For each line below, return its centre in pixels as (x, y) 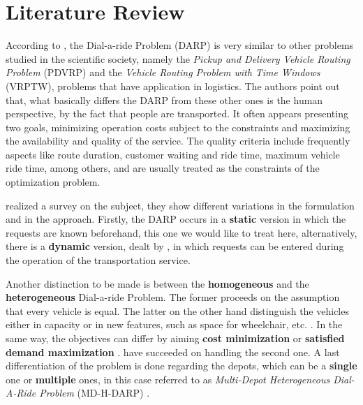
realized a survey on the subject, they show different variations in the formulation (180, 205)
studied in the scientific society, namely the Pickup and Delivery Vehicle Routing (178, 58)
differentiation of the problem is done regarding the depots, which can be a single (181, 366)
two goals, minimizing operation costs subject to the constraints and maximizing (178, 127)
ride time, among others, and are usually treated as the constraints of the (163, 168)
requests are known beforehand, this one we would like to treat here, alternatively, (181, 232)
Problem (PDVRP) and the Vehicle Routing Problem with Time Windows (163, 72)
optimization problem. (53, 182)
